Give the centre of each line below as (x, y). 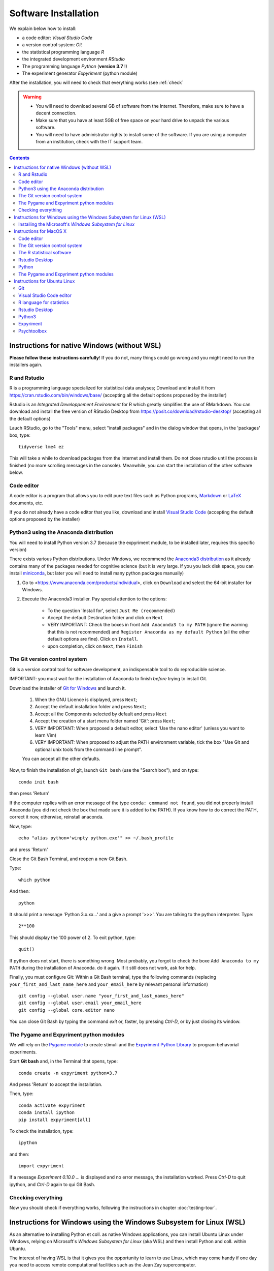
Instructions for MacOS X (40, 231)
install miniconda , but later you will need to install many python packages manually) (97, 573)
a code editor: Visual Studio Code (57, 38)
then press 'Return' (29, 794)
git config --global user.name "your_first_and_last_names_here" (101, 996)
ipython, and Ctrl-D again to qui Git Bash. (53, 1184)
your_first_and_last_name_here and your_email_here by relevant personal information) (109, 984)
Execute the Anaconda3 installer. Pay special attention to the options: (94, 599)
